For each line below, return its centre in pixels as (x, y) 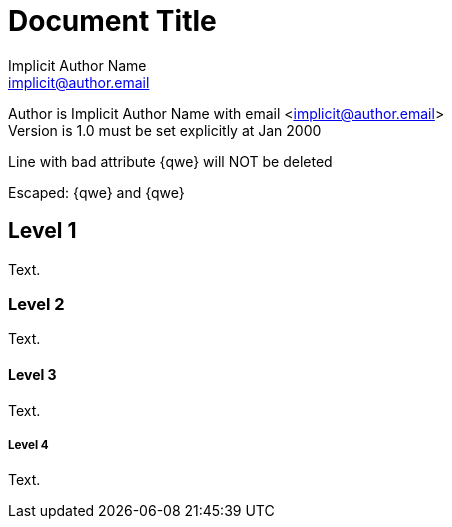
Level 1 (42, 231)
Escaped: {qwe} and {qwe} (96, 192)
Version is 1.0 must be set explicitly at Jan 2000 (165, 130)
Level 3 (32, 374)
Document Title (112, 21)
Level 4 (28, 444)
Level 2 (36, 303)
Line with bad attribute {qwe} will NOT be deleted (170, 161)
